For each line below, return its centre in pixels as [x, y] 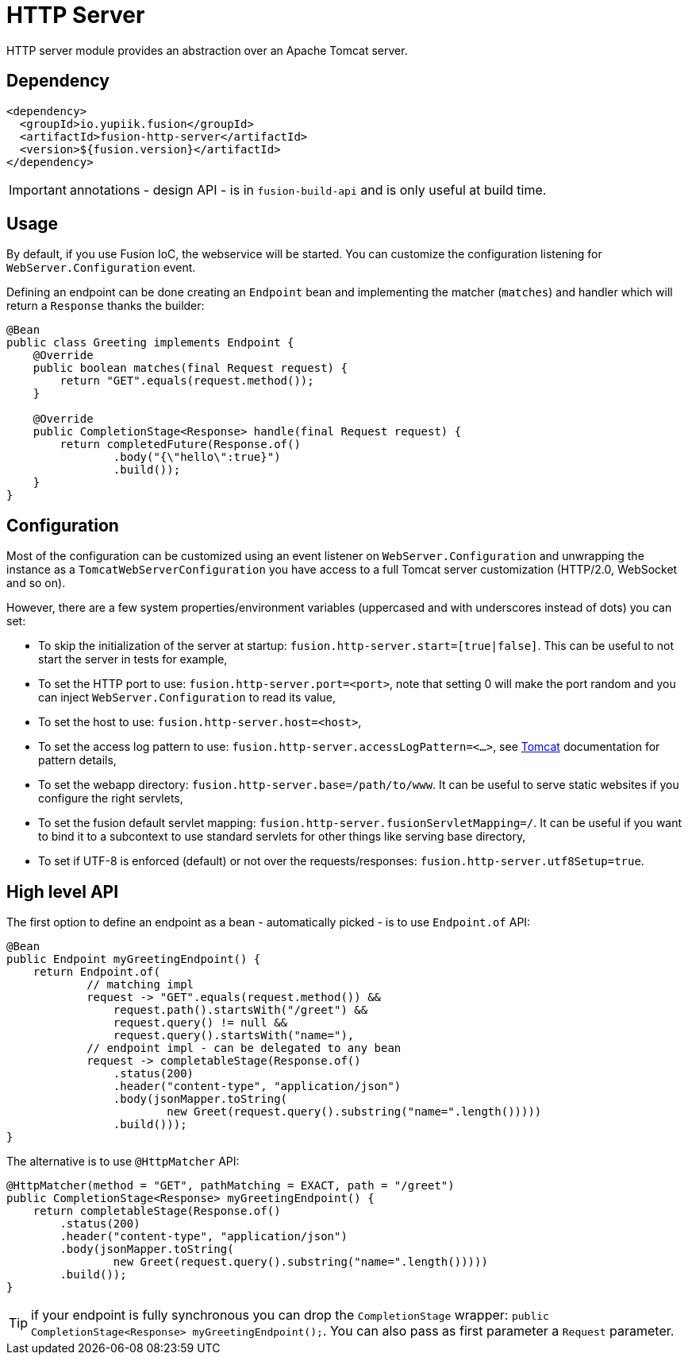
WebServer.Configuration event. [101, 268]
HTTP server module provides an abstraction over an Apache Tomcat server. [207, 50]
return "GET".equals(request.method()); [187, 381]
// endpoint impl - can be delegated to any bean [244, 1048]
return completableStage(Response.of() [157, 1211]
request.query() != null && [200, 1023]
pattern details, [77, 760]
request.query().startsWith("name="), [234, 1036]
